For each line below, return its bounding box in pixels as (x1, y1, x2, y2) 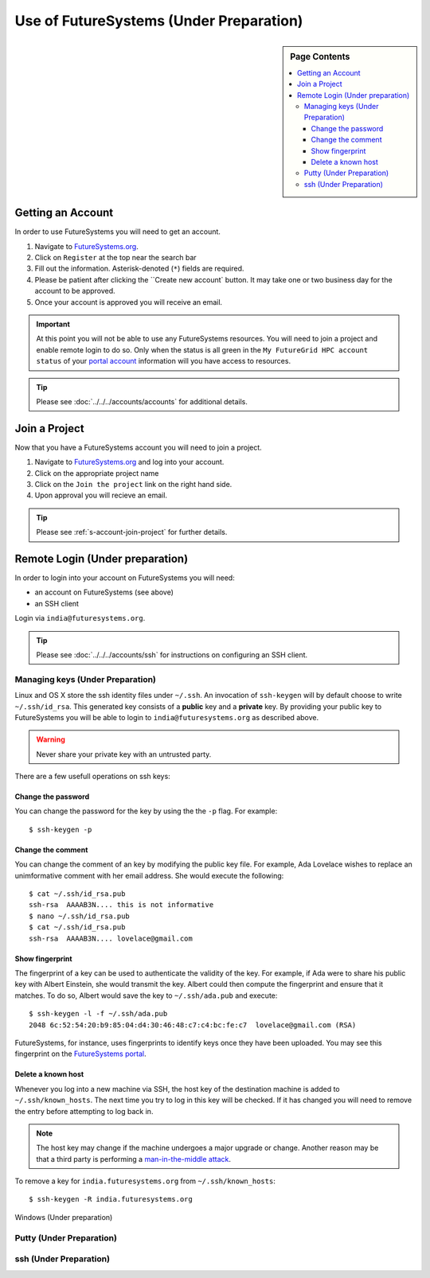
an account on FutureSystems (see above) (34, 587, 174, 597)
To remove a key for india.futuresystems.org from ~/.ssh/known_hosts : (14, 1176, 276, 1186)
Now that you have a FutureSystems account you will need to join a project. (14, 442, 262, 452)
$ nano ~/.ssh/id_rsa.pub (29, 911, 131, 921)
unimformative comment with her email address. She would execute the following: (14, 871, 284, 880)
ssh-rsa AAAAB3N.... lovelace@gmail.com (29, 933, 193, 943)
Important (36, 319, 71, 329)
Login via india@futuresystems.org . (14, 614, 146, 623)
